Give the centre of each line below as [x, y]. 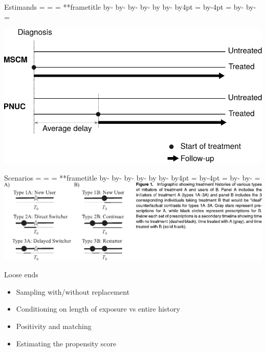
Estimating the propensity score [66, 343]
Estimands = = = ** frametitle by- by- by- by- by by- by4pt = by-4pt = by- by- [130, 7]
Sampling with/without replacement [73, 291]
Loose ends [21, 274]
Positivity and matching [54, 326]
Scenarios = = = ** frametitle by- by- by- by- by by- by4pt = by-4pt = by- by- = [132, 177]
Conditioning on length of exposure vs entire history [98, 309]
